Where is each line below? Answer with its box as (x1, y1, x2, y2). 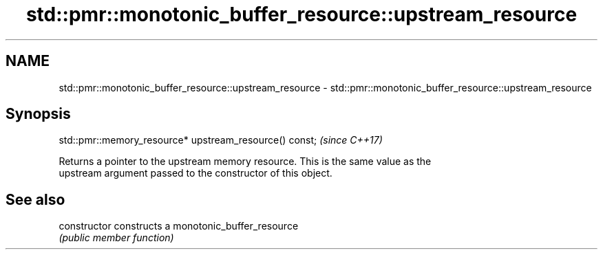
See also (6, 190, 65, 208)
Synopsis (6, 105, 71, 123)
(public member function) (59, 232, 174, 244)
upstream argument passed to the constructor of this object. (59, 167, 332, 179)
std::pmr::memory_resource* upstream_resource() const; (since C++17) (59, 134, 383, 146)
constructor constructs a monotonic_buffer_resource (59, 220, 299, 232)
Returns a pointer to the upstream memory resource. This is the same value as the (59, 155, 432, 168)
